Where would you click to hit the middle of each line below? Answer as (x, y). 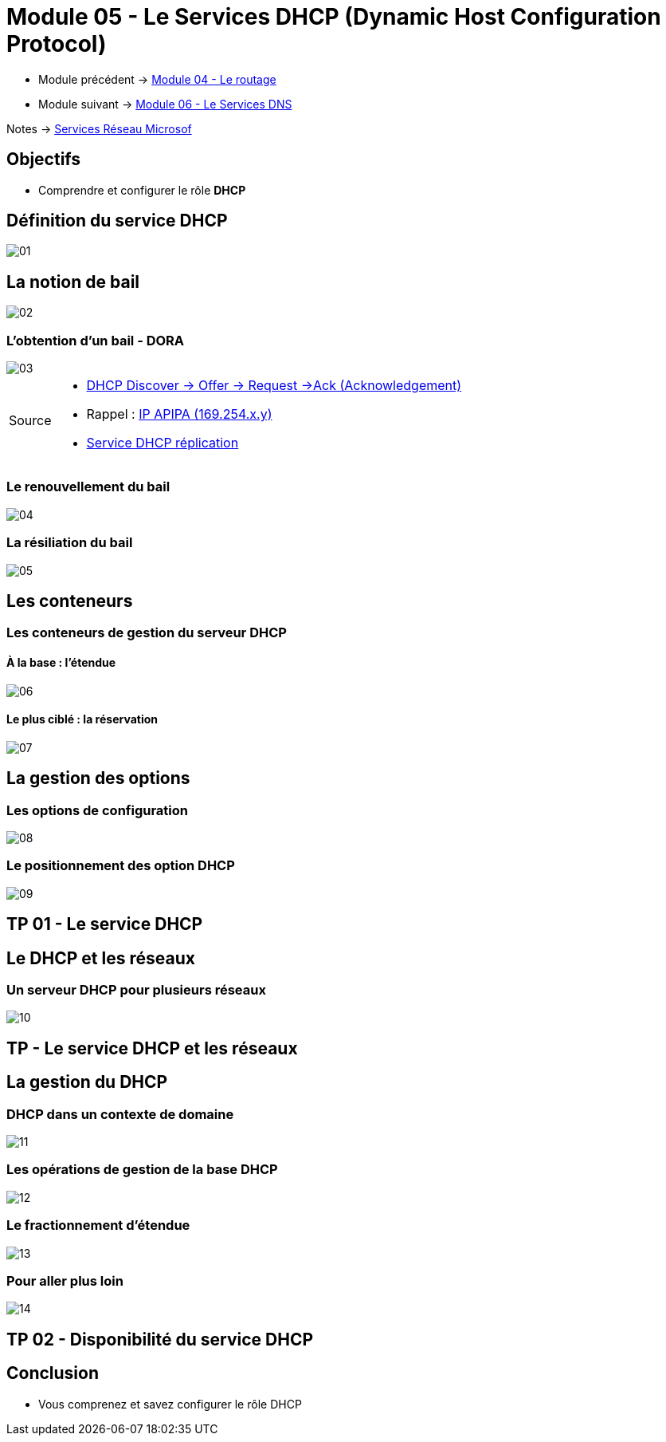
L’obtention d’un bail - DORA (96, 340)
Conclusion (53, 1373)
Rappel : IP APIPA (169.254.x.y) (179, 414)
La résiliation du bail (70, 543)
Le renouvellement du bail (88, 487)
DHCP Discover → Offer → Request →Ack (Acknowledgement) (274, 386)
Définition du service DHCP (117, 221)
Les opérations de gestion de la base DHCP (142, 1170)
